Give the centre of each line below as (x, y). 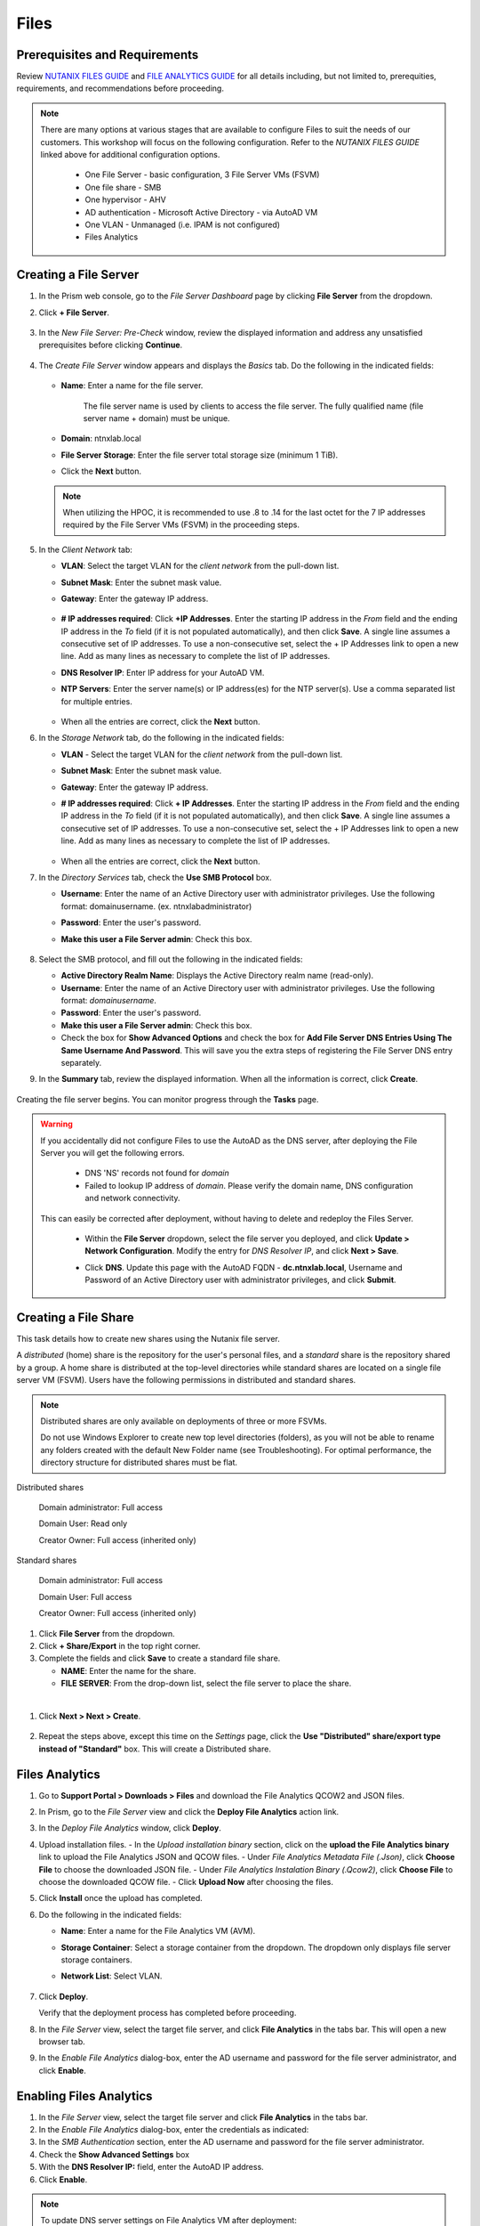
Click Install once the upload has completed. (121, 1898)
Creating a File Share (76, 1317)
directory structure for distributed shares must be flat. (139, 1462)
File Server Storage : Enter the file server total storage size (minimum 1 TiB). (200, 455)
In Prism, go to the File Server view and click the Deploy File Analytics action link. (189, 1812)
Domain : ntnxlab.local (101, 439)
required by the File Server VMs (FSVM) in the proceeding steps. (181, 524)
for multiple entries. (96, 701)
